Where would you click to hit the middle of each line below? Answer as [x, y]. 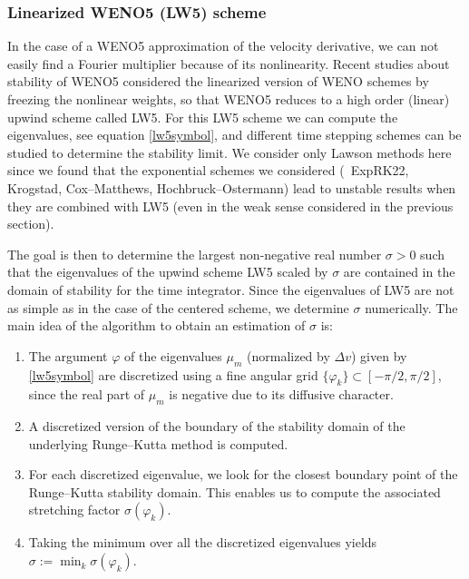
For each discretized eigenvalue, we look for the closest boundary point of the [243, 474]
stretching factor [74, 510]
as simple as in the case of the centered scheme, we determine [178, 307]
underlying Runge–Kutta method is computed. [158, 443]
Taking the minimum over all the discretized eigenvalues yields [203, 542]
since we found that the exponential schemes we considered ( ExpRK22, [208, 170]
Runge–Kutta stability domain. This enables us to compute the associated [234, 491]
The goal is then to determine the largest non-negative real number [195, 254]
